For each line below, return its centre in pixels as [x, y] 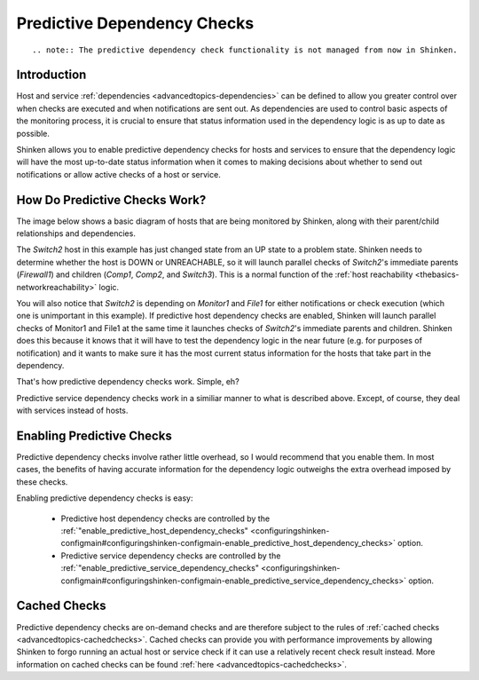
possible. [33, 133]
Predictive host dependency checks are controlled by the [165, 518]
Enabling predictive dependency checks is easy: [105, 498]
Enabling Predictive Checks [94, 435]
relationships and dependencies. [76, 233]
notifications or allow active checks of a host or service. [118, 174]
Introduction [51, 75]
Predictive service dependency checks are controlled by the [171, 556]
